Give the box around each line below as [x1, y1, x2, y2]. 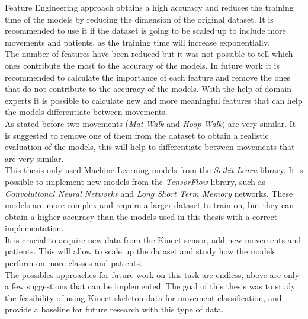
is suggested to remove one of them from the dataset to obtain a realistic [5, 129, 269, 141]
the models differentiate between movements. [5, 106, 168, 118]
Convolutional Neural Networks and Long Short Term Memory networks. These [5, 187, 293, 199]
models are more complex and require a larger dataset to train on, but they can [5, 199, 294, 211]
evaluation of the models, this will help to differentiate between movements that [5, 141, 295, 153]
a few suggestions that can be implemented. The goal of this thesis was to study [5, 280, 296, 292]
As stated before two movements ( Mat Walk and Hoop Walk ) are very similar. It [5, 117, 296, 129]
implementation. [5, 222, 64, 234]
